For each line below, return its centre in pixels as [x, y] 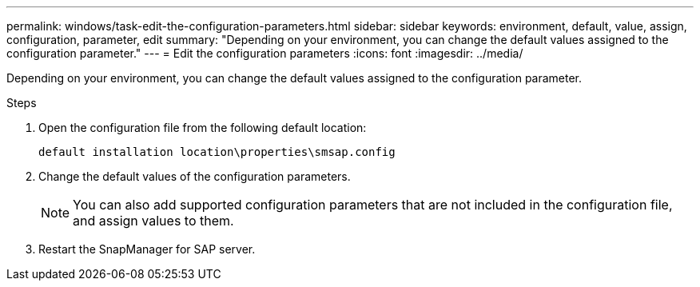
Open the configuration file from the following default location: [203, 128]
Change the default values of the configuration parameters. [195, 176]
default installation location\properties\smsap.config [217, 152]
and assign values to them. [153, 221]
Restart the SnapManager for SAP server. [147, 249]
